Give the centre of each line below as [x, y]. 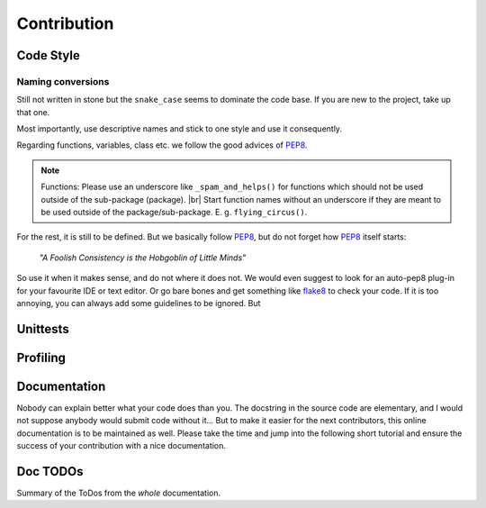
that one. [33, 112]
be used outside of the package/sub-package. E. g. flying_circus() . [174, 213]
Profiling [41, 357]
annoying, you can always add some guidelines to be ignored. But [139, 303]
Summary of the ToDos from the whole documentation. [119, 493]
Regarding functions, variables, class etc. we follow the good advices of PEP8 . [162, 145]
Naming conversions [63, 81]
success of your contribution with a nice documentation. [121, 446]
